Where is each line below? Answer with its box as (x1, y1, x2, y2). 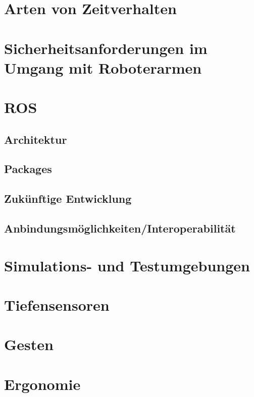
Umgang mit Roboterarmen (4, 57, 202, 78)
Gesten (4, 334, 54, 355)
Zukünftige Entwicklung (4, 191, 132, 206)
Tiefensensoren (4, 295, 110, 315)
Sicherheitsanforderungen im (4, 37, 208, 58)
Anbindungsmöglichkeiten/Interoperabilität (4, 220, 236, 236)
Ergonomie (4, 373, 81, 394)
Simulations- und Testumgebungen (4, 255, 250, 275)
